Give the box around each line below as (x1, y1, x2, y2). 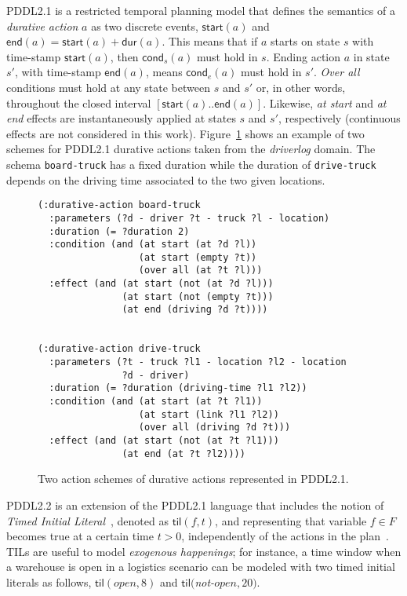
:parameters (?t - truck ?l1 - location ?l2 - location (49, 357, 347, 368)
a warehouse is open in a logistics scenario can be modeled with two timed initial (6, 558, 395, 575)
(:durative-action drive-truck (38, 343, 201, 355)
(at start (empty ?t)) (138, 251, 257, 263)
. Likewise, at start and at (263, 94, 387, 111)
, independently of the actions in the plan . (181, 528, 389, 544)
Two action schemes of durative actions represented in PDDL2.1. (38, 470, 349, 487)
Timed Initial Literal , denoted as (6, 512, 169, 528)
